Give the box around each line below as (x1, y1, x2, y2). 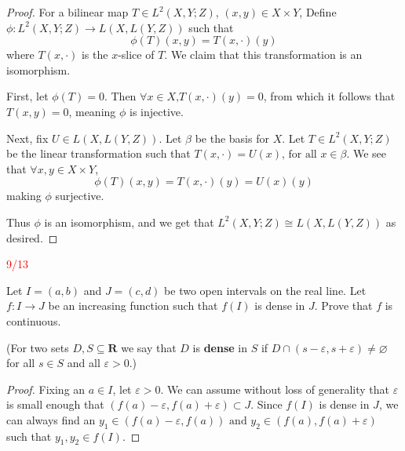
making (6, 187, 42, 204)
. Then (104, 88, 137, 104)
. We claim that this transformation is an (164, 46, 363, 63)
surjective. (55, 187, 104, 204)
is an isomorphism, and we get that (44, 213, 214, 230)
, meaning (68, 103, 116, 119)
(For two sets (6, 339, 69, 355)
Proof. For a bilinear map (6, 4, 129, 20)
